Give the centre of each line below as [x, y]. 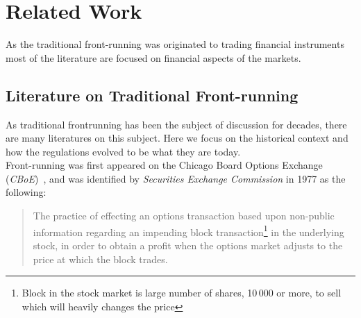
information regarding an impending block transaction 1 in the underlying [188, 231]
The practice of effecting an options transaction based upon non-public [184, 216]
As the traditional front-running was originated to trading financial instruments [175, 44]
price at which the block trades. [100, 259]
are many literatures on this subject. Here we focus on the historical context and [177, 138]
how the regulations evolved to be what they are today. [123, 151]
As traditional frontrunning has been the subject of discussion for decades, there [176, 124]
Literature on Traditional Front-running [152, 95]
